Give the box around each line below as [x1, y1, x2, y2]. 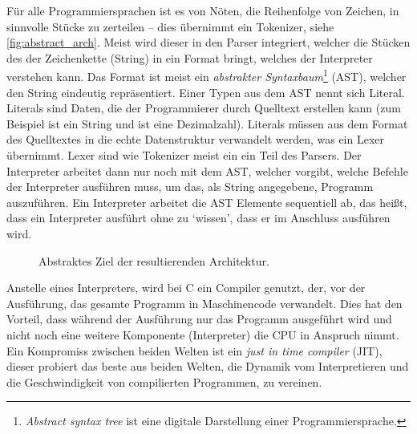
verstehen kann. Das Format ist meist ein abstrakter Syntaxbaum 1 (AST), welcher [6, 66, 407, 85]
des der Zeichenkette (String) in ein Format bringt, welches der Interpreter [6, 49, 373, 66]
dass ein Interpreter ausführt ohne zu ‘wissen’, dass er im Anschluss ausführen [6, 209, 391, 226]
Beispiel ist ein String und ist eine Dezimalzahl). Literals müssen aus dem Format [6, 115, 408, 132]
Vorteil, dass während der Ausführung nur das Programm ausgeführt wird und [6, 310, 392, 327]
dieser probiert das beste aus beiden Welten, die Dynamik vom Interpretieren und [6, 358, 409, 375]
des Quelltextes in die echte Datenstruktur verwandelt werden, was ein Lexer [6, 131, 385, 148]
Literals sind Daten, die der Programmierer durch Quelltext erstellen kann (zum [6, 99, 401, 116]
